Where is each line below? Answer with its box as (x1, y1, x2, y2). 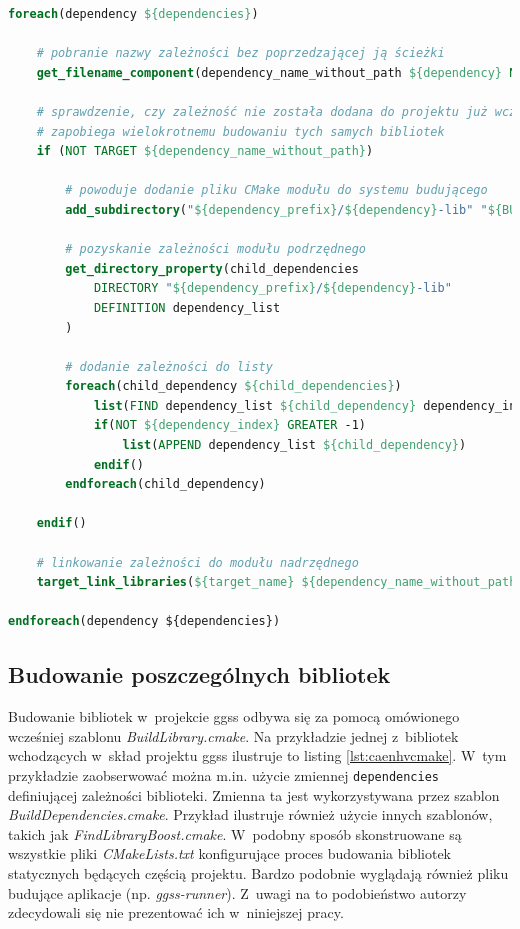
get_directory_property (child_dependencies (65, 261, 359, 276)
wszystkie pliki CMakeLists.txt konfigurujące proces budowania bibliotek (8, 843, 452, 864)
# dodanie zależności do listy (65, 359, 273, 374)
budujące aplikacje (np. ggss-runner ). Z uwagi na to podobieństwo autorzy (8, 882, 467, 903)
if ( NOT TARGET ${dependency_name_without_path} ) (36, 144, 374, 159)
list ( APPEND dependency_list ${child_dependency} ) (122, 438, 467, 453)
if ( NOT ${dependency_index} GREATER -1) (93, 418, 367, 433)
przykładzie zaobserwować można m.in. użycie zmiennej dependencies (8, 764, 439, 785)
